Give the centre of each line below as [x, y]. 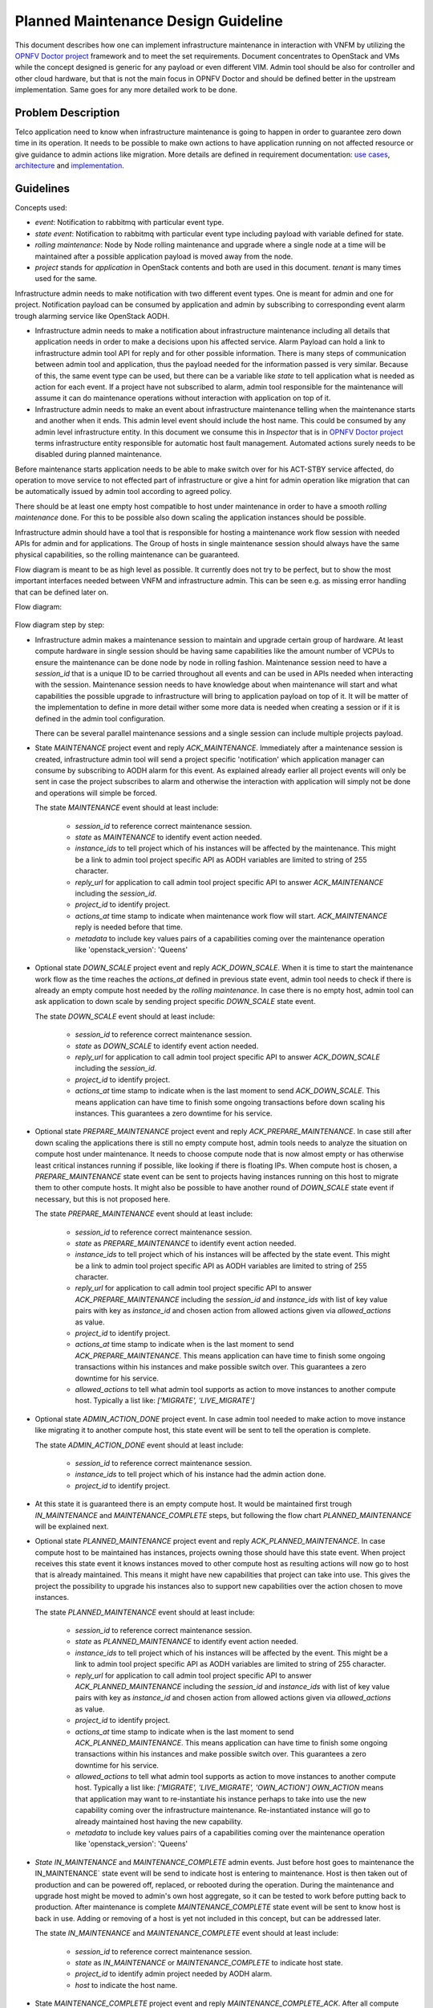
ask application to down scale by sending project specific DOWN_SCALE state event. [175, 1002]
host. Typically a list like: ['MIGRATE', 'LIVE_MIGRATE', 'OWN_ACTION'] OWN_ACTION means [229, 1788]
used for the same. [66, 279]
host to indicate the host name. [126, 1985]
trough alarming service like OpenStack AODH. [92, 316]
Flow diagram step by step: [60, 625]
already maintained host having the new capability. [159, 1821]
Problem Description [67, 112]
